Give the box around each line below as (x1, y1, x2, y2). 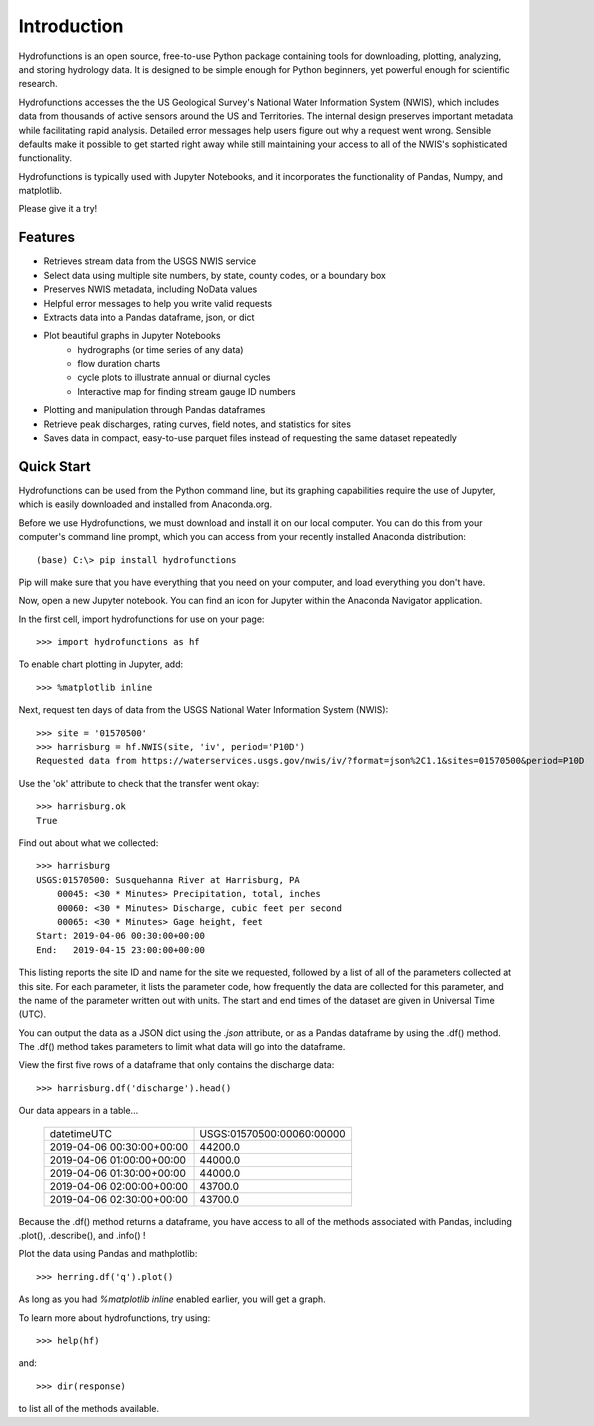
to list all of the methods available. (18, 1403, 160, 1415)
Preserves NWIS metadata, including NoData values (43, 283, 258, 295)
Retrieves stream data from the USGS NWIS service (43, 255, 257, 267)
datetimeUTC (49, 1126, 112, 1140)
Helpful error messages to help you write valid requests (43, 297, 273, 309)
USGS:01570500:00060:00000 (199, 1126, 346, 1140)
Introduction (18, 15, 124, 37)
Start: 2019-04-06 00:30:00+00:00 (36, 930, 205, 942)
